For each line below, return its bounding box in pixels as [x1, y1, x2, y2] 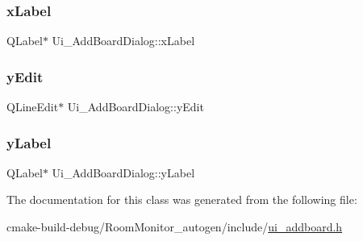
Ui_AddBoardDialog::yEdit [67, 98, 204, 115]
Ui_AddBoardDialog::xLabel [52, 32, 195, 49]
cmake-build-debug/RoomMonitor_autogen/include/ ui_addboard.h [6, 218, 343, 235]
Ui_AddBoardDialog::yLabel [52, 164, 195, 181]
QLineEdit [6, 98, 59, 115]
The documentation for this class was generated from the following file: [6, 191, 357, 208]
